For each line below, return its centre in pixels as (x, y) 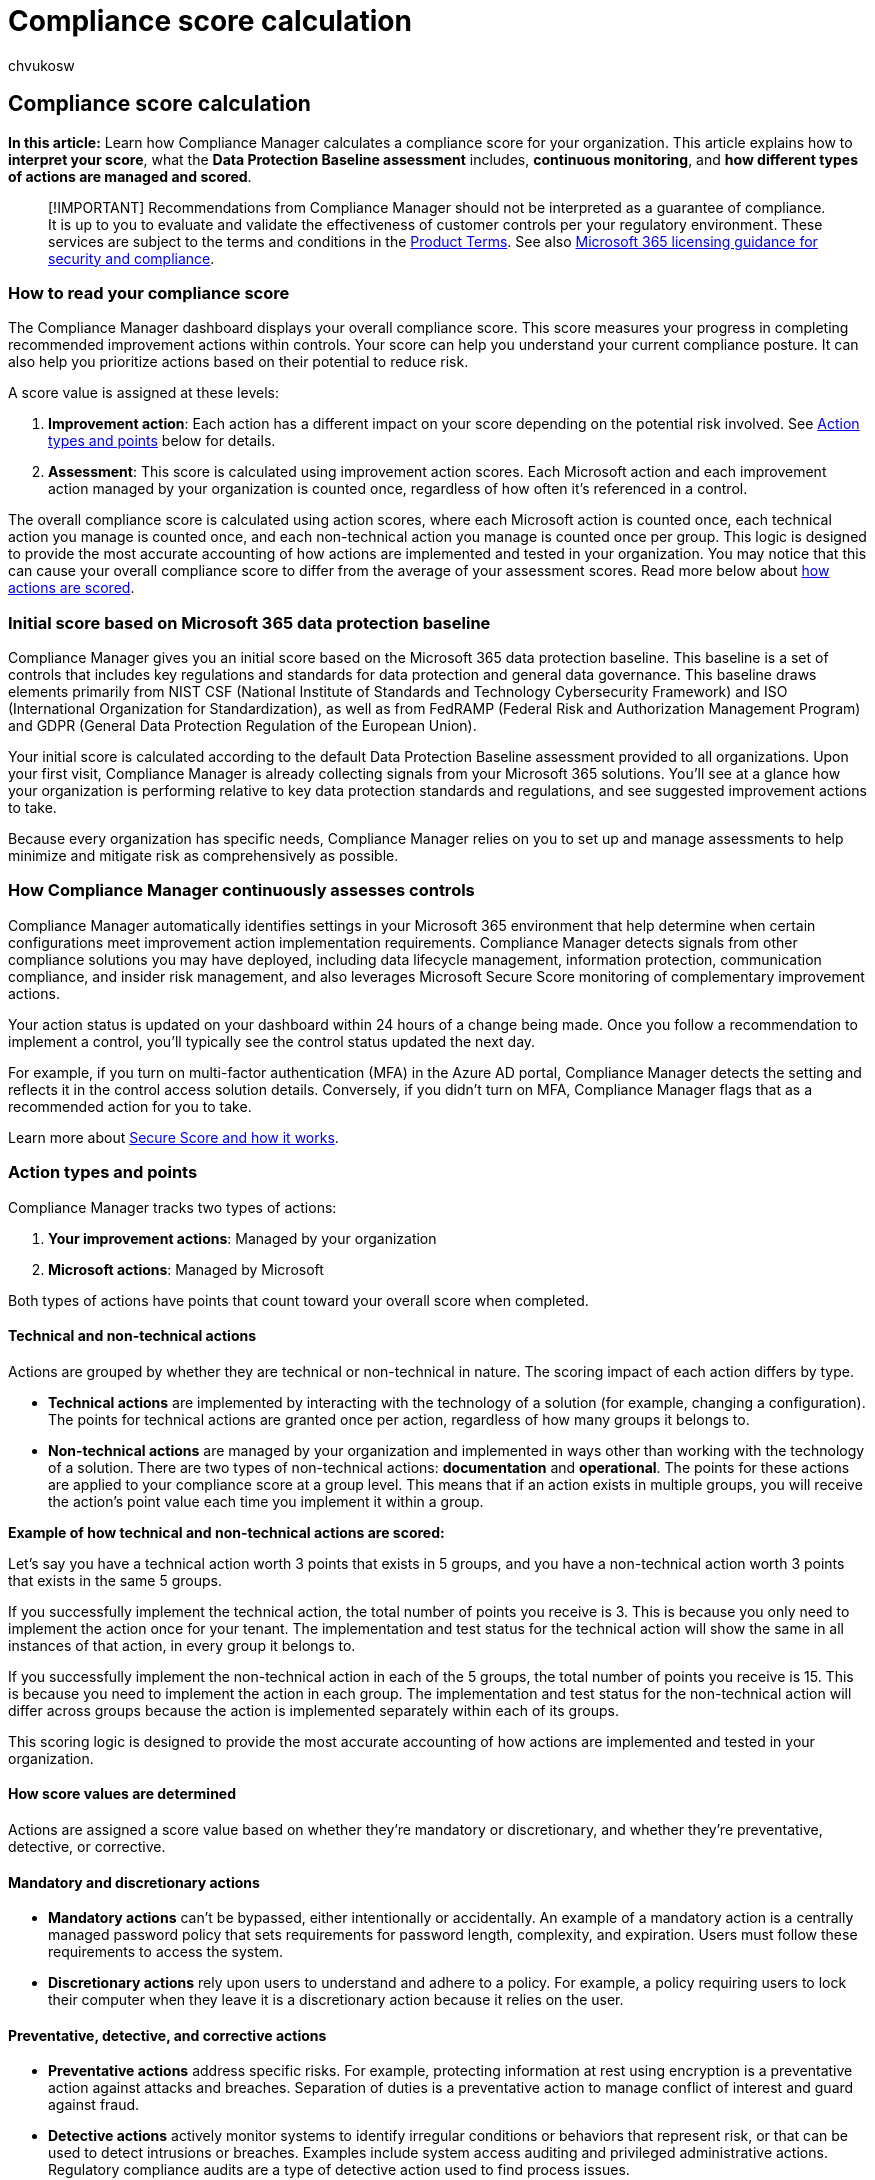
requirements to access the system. (166, 1952)
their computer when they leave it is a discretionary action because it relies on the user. (336, 2000)
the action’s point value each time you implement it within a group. (266, 1501)
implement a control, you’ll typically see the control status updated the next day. (272, 1041)
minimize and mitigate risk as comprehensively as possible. (203, 856)
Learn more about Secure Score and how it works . (173, 1137)
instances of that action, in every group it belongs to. (182, 1645)
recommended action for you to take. (130, 1106)
